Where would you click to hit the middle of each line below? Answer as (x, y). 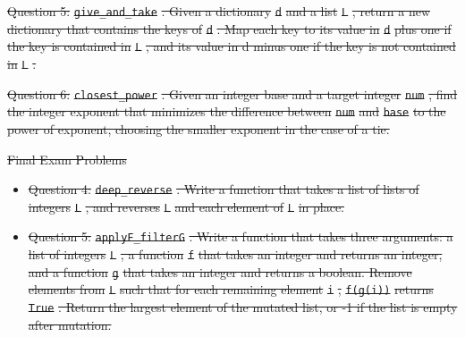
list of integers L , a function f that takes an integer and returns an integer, (235, 254)
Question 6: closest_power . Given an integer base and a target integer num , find (232, 93)
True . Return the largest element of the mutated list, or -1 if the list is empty (243, 307)
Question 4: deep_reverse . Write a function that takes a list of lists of (224, 189)
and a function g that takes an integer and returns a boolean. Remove (220, 271)
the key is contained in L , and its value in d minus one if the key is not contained (232, 46)
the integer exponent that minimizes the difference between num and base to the (227, 111)
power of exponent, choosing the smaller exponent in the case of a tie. (199, 128)
